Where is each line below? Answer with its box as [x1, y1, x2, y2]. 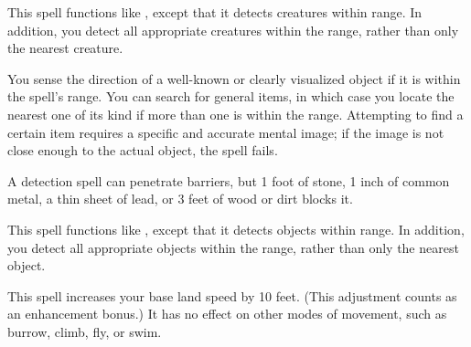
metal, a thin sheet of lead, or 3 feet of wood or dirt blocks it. [7, 189, 353, 208]
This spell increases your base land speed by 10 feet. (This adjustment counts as [7, 286, 457, 305]
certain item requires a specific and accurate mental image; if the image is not [7, 122, 444, 142]
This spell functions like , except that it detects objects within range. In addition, [7, 219, 465, 238]
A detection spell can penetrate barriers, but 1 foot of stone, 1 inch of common [7, 171, 450, 190]
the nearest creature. [7, 38, 123, 58]
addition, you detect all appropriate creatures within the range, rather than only [7, 20, 459, 39]
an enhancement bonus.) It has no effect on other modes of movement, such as [7, 304, 447, 323]
